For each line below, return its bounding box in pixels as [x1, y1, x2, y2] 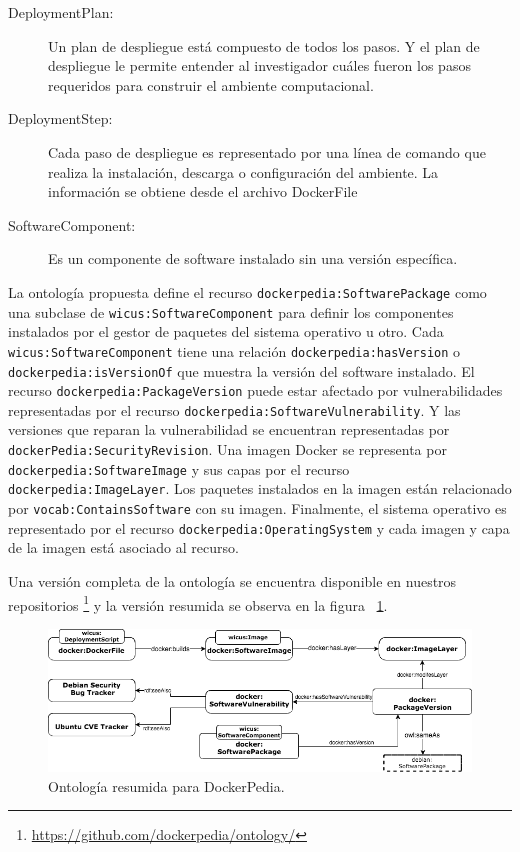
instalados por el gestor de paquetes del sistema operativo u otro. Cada [8, 321, 444, 342]
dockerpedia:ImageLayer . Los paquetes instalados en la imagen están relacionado [8, 478, 512, 499]
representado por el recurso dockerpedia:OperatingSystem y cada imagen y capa [8, 517, 510, 538]
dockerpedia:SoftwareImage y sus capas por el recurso [8, 458, 350, 479]
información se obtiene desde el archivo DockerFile [48, 181, 358, 202]
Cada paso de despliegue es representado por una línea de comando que [48, 141, 486, 162]
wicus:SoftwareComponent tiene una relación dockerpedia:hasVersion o [8, 340, 461, 361]
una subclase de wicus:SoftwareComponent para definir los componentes [8, 301, 454, 322]
